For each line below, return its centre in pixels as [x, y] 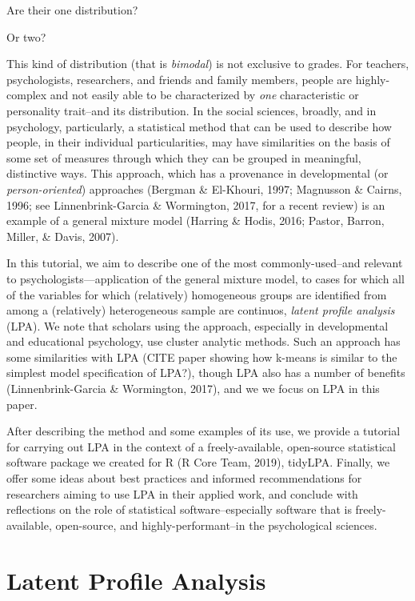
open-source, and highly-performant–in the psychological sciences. [216, 525]
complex [27, 95]
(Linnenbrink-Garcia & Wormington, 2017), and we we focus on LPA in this [193, 389]
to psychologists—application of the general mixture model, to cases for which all [206, 278]
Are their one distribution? [72, 10]
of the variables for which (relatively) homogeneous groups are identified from [197, 294]
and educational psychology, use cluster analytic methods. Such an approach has [204, 341]
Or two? [26, 36]
